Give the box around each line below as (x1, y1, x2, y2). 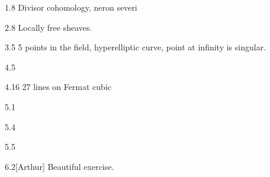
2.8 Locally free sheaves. (5, 21, 92, 33)
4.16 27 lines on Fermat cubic (5, 81, 111, 93)
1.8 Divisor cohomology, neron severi (5, 1, 137, 13)
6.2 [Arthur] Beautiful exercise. (5, 160, 114, 172)
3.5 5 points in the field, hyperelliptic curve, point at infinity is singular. (5, 41, 266, 53)
